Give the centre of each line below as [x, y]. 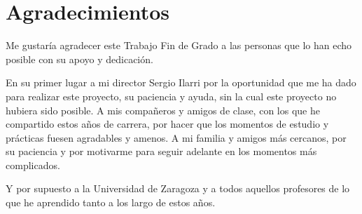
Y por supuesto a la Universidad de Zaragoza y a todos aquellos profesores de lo [178, 188]
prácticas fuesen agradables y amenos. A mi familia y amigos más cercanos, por [176, 137]
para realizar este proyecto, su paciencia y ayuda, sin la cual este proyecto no [171, 96]
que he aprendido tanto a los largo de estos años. [111, 202]
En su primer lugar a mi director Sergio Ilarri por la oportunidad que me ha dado [181, 82]
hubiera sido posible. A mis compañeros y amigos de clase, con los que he [163, 110]
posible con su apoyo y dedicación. [79, 59]
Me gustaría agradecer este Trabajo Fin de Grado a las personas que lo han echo [179, 45]
